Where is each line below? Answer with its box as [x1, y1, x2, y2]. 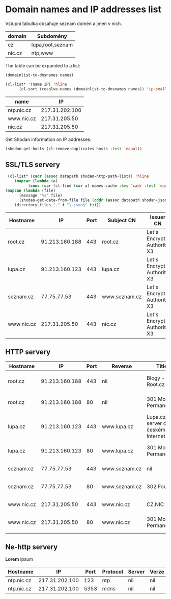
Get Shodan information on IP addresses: [5, 136, 92, 142]
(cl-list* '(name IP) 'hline [5, 82, 67, 87]
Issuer [150, 213, 166, 221]
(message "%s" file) [18, 193, 63, 198]
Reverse [111, 363, 132, 370]
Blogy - [147, 374, 165, 381]
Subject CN [107, 217, 136, 224]
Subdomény [37, 32, 67, 39]
